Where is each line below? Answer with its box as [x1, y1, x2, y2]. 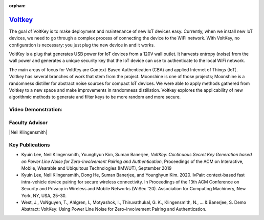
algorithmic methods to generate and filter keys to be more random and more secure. [9, 94, 181, 100]
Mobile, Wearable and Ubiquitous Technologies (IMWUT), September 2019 [21, 165, 172, 171]
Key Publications [9, 141, 50, 148]
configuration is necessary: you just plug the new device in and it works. [9, 42, 155, 48]
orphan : [9, 3, 26, 8]
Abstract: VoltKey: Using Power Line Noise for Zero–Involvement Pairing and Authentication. [21, 206, 207, 212]
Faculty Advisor [9, 119, 48, 126]
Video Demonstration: [9, 106, 63, 113]
